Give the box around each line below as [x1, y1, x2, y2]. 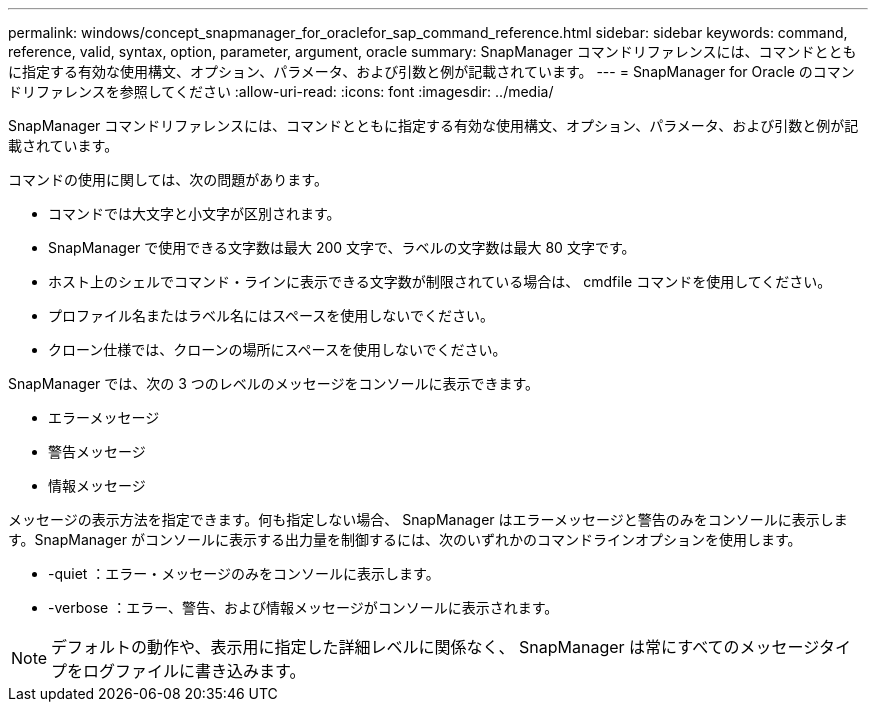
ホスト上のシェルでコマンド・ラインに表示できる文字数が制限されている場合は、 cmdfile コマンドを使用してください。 [48, 273, 832, 290]
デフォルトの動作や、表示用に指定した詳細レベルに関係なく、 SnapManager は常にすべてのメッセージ [51, 637, 819, 657]
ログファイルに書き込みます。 [83, 661, 306, 681]
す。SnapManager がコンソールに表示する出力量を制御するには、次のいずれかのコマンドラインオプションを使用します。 [8, 531, 802, 548]
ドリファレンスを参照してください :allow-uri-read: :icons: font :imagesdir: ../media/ [8, 83, 554, 100]
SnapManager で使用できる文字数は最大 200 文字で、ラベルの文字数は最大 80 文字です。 [48, 239, 636, 256]
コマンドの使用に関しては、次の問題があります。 [8, 171, 328, 188]
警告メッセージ [48, 443, 146, 460]
